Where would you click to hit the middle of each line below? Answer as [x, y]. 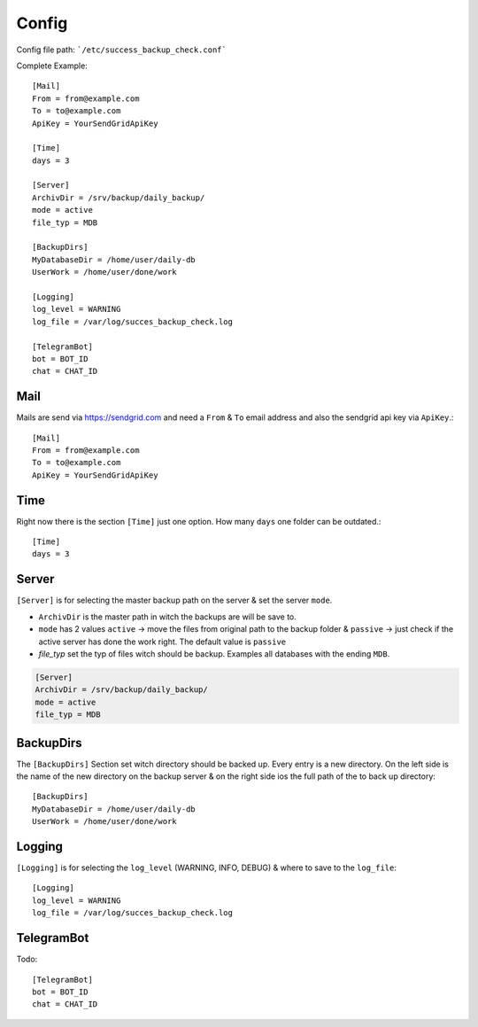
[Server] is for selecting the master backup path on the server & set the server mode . [174, 600]
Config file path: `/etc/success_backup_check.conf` [122, 50]
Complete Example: [52, 66]
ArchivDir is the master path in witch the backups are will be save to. [167, 617]
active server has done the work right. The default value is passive [162, 642]
